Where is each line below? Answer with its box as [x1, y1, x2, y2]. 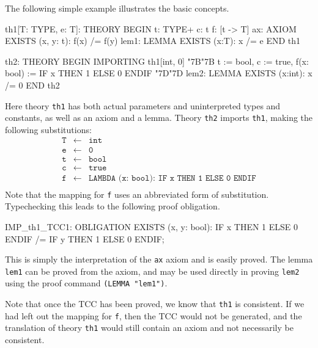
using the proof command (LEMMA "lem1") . [5, 277, 168, 289]
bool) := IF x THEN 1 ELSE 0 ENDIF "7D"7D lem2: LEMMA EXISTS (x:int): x [5, 67, 312, 79]
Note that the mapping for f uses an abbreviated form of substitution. [5, 187, 269, 200]
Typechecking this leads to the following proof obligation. [5, 200, 220, 212]
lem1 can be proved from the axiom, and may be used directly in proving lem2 [5, 264, 300, 277]
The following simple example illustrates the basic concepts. [5, 2, 229, 14]
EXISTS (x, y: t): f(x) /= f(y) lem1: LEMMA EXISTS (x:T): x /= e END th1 [5, 34, 301, 47]
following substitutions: [5, 123, 92, 136]
